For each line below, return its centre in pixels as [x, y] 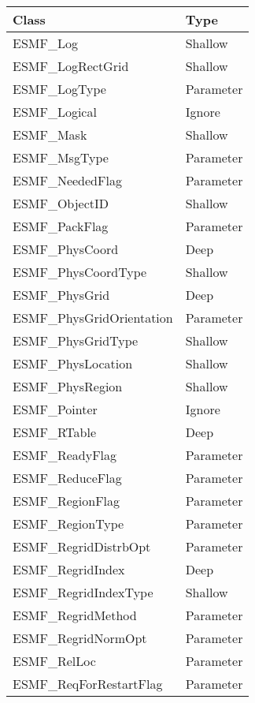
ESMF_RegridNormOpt [80, 638]
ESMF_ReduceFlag [67, 478]
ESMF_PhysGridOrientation [93, 318]
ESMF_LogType [59, 89]
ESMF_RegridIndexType [83, 592]
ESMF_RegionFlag [67, 501]
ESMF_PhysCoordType [80, 272]
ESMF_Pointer [55, 409]
